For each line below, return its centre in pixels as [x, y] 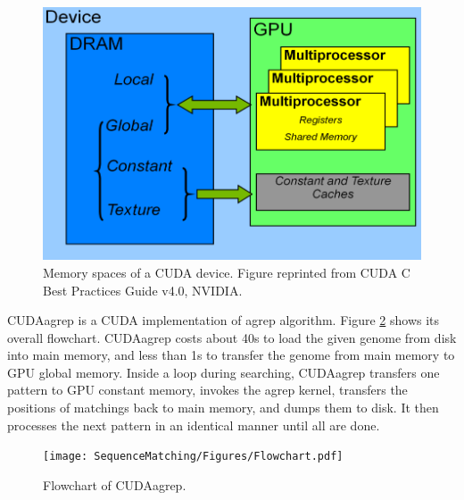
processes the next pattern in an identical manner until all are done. [194, 425]
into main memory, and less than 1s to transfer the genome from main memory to [231, 355]
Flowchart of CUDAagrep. [115, 484]
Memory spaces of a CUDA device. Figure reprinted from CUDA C [227, 272]
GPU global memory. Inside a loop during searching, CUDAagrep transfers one [224, 372]
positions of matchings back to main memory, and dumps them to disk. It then [223, 408]
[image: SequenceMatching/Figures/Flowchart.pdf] [193, 457]
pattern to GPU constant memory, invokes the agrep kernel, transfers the [207, 390]
